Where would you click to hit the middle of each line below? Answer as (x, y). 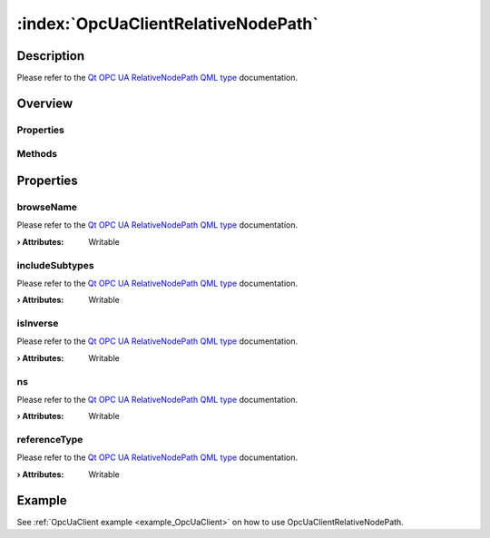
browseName (47, 207)
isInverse (38, 324)
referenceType (50, 440)
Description (51, 56)
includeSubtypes (55, 265)
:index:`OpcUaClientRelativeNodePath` (167, 24)
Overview (45, 103)
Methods (37, 154)
